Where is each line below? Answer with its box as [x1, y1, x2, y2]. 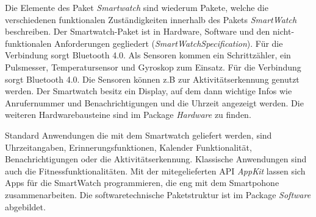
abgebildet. [5, 200, 46, 213]
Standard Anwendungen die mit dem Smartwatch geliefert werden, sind [5, 128, 272, 141]
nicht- [273, 25, 295, 38]
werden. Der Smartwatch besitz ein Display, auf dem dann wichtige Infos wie [5, 84, 292, 97]
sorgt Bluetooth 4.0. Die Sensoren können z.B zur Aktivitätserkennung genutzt [5, 72, 300, 85]
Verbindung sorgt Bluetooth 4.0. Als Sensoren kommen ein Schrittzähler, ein [5, 49, 291, 61]
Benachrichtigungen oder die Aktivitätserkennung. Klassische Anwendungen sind [5, 153, 307, 165]
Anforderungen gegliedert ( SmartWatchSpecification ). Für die [54, 36, 283, 49]
